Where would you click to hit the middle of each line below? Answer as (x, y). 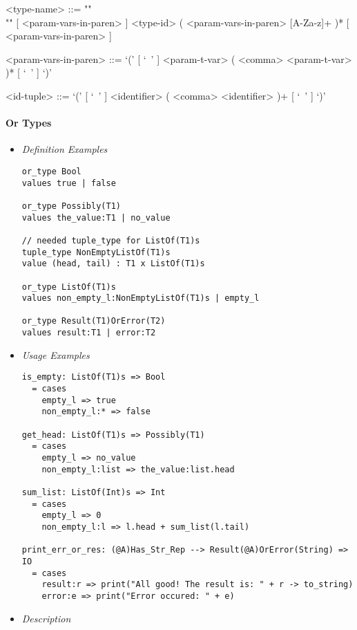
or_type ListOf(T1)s (69, 287)
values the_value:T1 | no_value (96, 217)
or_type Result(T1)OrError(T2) (94, 321)
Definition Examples (65, 149)
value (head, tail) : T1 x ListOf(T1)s (113, 264)
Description (46, 618)
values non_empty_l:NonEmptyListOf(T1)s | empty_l (141, 298)
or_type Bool (51, 171)
